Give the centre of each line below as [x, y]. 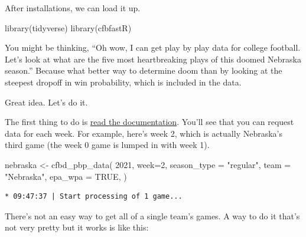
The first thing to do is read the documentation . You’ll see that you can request [149, 122]
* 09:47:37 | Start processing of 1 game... [94, 197]
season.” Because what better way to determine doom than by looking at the [144, 70]
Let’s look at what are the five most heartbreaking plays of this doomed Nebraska [153, 59]
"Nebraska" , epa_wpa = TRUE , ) [66, 176]
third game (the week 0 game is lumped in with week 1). [107, 145]
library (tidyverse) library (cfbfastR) [68, 27]
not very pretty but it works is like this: [77, 227]
